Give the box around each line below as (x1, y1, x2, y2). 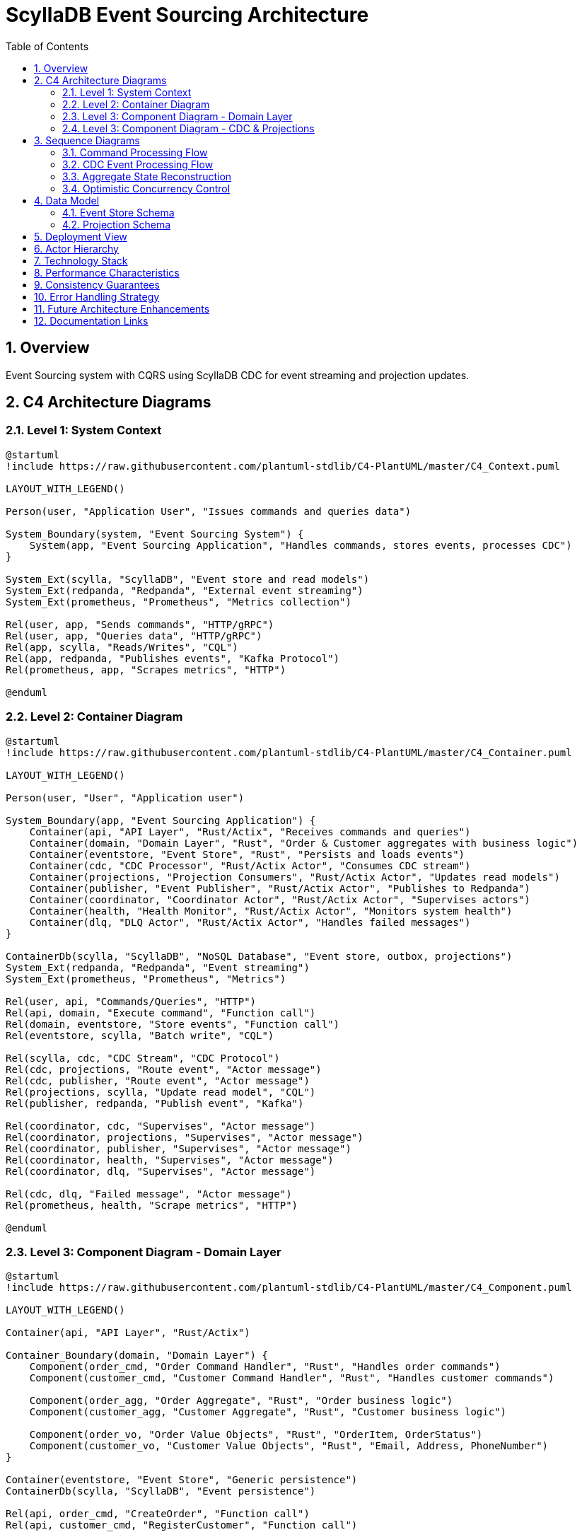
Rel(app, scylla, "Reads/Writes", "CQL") (6, 641, 238, 653)
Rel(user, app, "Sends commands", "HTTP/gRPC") (6, 618, 274, 630)
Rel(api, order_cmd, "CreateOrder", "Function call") (6, 1508, 310, 1520)
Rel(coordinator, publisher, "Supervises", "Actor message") (6, 1142, 351, 1154)
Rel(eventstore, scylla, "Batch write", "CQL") (6, 1029, 274, 1041)
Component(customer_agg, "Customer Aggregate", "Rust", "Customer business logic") (29, 1406, 507, 1418)
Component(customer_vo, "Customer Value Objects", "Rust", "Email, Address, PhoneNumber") (29, 1440, 549, 1452)
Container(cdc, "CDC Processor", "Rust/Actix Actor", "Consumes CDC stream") (29, 859, 471, 871)
